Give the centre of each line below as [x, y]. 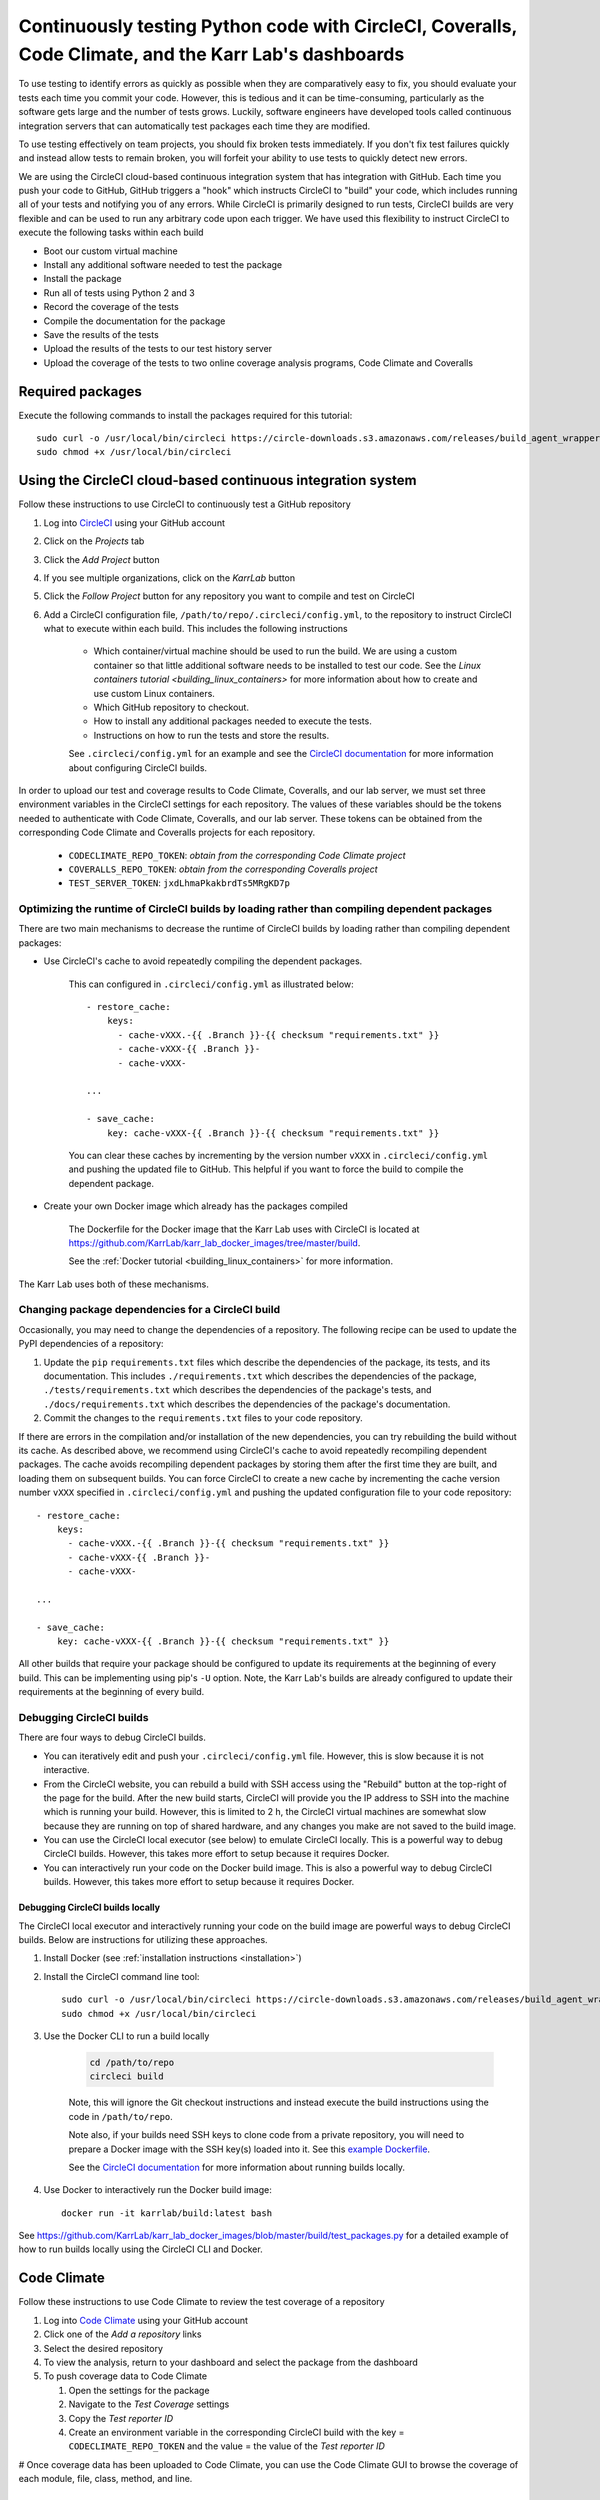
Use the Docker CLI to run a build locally [126, 2036]
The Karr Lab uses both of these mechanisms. [113, 1284]
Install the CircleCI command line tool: [121, 1976]
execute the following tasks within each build [111, 232]
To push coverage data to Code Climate [125, 2376]
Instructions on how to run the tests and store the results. [211, 735]
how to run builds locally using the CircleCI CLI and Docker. [141, 2249]
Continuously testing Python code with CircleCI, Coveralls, [267, 26]
